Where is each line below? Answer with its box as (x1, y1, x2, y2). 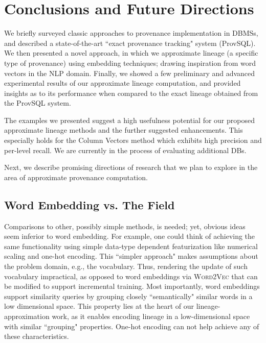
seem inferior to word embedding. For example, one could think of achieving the (4, 231, 255, 241)
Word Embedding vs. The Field (4, 197, 175, 212)
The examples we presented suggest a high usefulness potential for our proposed (4, 114, 255, 125)
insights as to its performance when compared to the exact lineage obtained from (4, 87, 258, 98)
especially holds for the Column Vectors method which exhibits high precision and (4, 135, 262, 145)
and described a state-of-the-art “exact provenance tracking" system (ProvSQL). (4, 37, 256, 48)
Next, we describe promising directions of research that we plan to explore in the (4, 162, 258, 173)
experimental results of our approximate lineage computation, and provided (4, 78, 241, 88)
